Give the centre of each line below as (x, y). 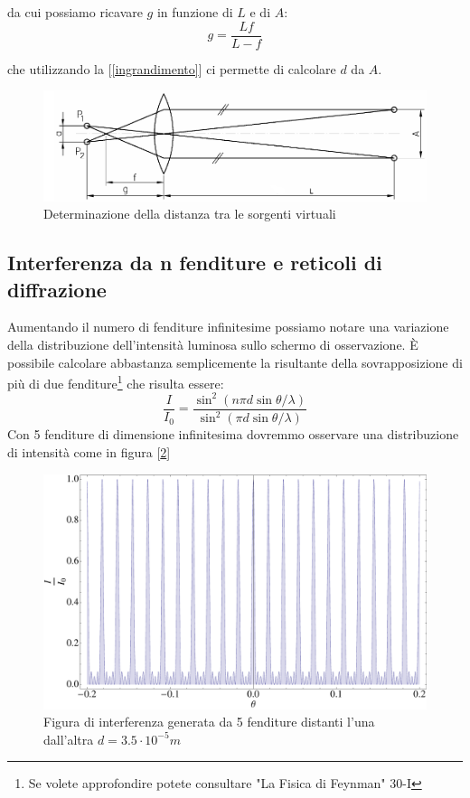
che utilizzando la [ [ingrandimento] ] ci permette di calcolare (172, 68)
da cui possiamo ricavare (75, 12)
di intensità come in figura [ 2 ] (89, 451)
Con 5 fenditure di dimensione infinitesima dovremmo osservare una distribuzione (233, 434)
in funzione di (195, 12)
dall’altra (69, 739)
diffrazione (57, 289)
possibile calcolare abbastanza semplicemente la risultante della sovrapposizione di (235, 362)
